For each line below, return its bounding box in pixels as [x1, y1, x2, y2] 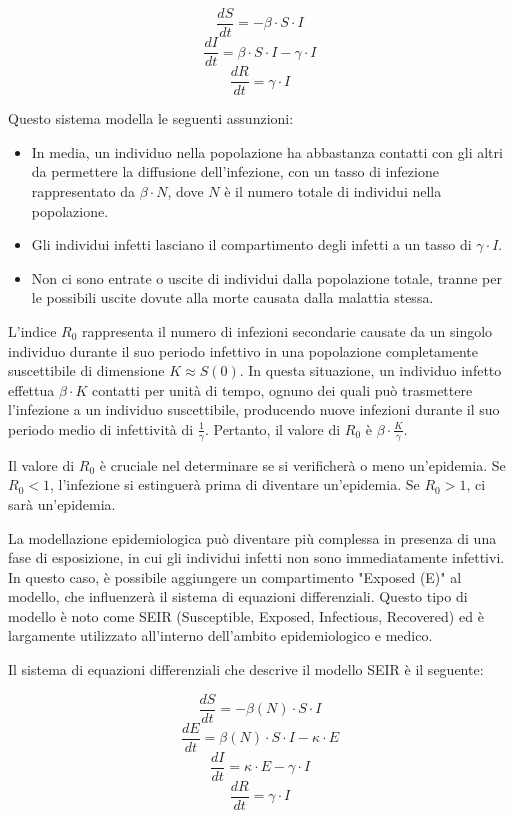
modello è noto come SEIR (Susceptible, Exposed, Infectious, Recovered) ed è [8, 605, 484, 626]
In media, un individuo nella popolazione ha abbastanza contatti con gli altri [31, 141, 503, 162]
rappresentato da [31, 180, 136, 201]
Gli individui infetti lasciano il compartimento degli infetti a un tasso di [31, 234, 472, 255]
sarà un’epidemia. [8, 493, 116, 514]
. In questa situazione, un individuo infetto [239, 360, 502, 381]
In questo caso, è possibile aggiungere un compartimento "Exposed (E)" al [8, 566, 462, 587]
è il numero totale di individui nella [224, 180, 442, 201]
